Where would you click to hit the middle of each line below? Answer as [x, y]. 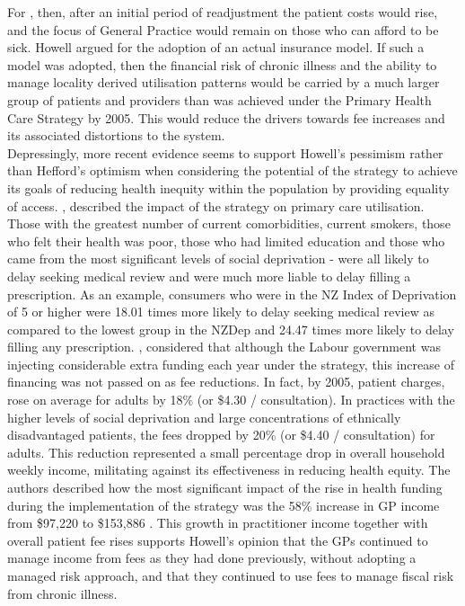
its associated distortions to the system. [116, 135]
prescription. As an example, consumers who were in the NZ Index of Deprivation [232, 294]
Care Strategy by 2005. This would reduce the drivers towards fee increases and [226, 117]
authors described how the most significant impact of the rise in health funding [225, 488]
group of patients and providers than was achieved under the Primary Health [219, 99]
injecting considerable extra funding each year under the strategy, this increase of [231, 364]
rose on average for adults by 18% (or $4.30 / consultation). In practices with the [231, 400]
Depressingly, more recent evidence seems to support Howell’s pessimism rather [225, 152]
